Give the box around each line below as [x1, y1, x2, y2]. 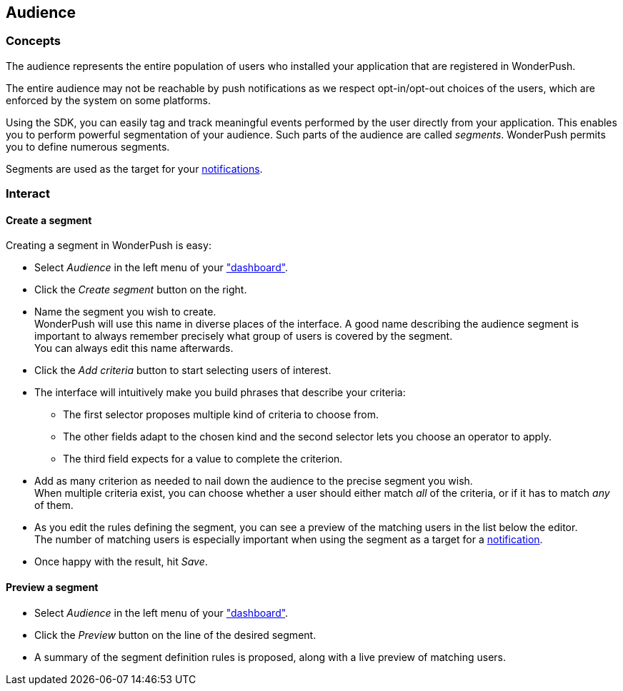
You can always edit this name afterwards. [34, 342, 234, 355]
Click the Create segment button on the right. [34, 283, 247, 296]
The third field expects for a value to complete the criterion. [63, 453, 343, 465]
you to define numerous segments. [6, 140, 170, 153]
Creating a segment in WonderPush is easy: [6, 239, 211, 252]
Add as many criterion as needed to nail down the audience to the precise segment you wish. [34, 475, 473, 488]
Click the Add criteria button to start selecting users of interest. [34, 364, 332, 377]
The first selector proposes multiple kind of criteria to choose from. [63, 408, 379, 421]
